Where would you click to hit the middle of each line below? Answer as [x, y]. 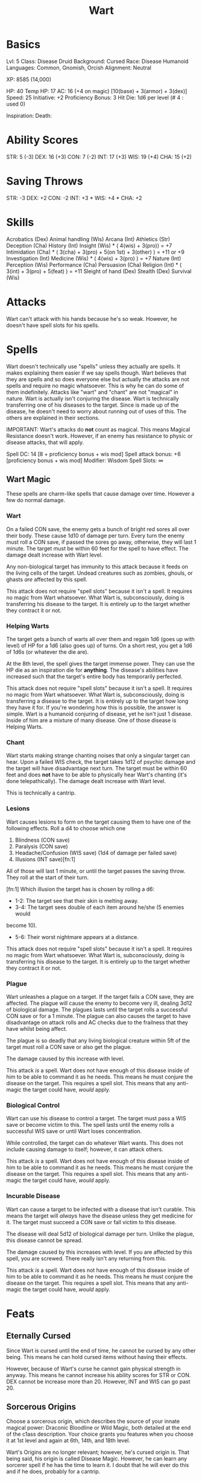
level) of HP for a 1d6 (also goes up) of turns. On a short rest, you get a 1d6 [99, 646]
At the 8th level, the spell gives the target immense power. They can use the [100, 664]
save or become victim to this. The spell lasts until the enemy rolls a [90, 1125]
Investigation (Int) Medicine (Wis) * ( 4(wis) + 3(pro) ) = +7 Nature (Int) [94, 258]
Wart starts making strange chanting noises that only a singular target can [98, 755]
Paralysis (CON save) [41, 846]
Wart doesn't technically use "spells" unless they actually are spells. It [93, 366]
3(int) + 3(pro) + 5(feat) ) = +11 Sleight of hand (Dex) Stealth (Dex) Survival [99, 271]
